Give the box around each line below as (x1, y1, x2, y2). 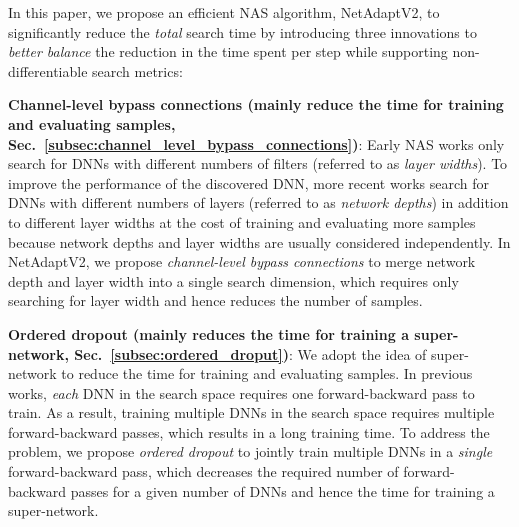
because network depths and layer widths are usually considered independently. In (8, 231, 511, 252)
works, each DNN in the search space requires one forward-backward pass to (8, 382, 475, 403)
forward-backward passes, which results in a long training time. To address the (8, 421, 490, 442)
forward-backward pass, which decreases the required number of (8, 461, 399, 482)
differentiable (8, 60, 88, 81)
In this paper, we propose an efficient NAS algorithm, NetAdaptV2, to (8, 2, 440, 22)
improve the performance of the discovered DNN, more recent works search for (8, 172, 489, 193)
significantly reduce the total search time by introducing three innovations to (8, 21, 477, 42)
